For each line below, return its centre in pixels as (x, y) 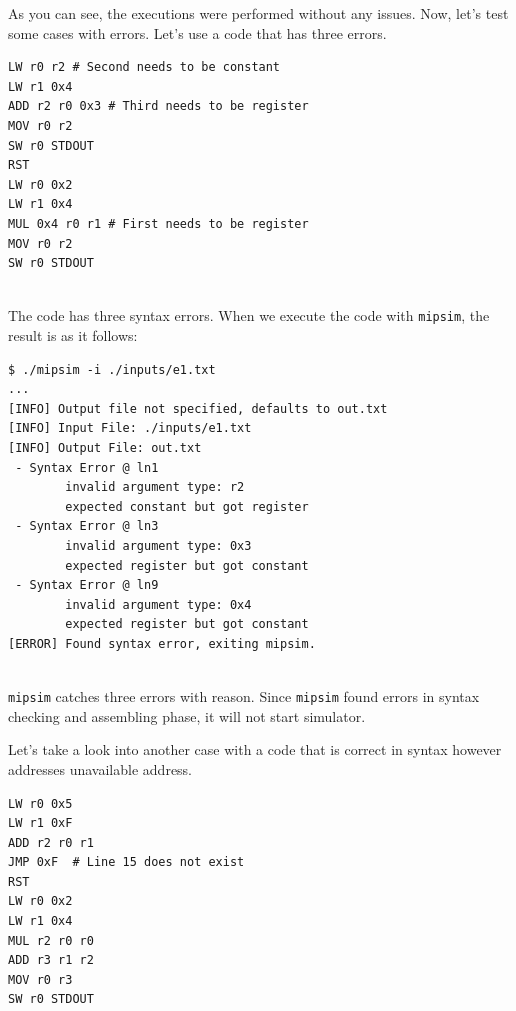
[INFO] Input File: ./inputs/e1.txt (130, 428)
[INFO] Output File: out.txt (105, 447)
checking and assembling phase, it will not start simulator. (187, 715)
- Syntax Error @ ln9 (87, 585)
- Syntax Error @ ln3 (87, 526)
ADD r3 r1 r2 (51, 960)
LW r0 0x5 (40, 803)
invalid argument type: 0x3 (158, 545)
